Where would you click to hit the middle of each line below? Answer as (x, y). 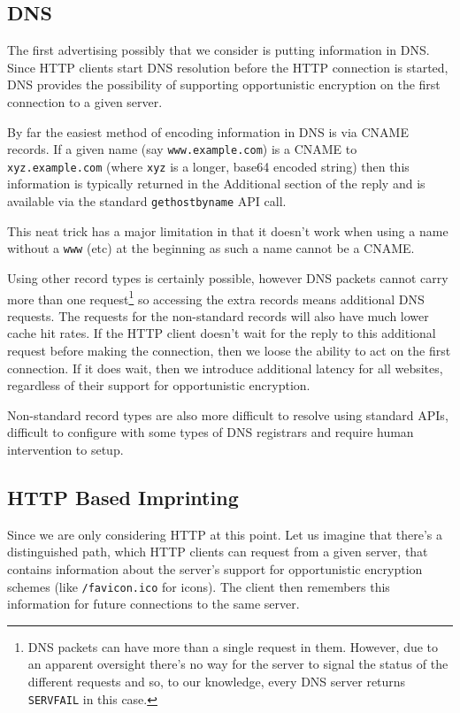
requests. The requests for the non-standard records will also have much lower (218, 315)
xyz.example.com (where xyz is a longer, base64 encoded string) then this (208, 166)
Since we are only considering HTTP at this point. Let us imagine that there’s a (225, 534)
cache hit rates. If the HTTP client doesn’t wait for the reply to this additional (222, 333)
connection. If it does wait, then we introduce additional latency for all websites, (225, 368)
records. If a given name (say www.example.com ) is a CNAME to (182, 149)
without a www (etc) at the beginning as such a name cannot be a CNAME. (211, 248)
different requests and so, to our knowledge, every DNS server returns (217, 681)
